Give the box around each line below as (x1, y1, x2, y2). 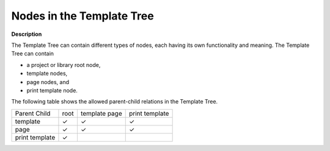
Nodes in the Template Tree (11, 9, 154, 23)
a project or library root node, (26, 61, 101, 68)
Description (11, 30, 42, 38)
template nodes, (26, 70, 68, 77)
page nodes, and (26, 78, 70, 85)
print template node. (26, 86, 78, 94)
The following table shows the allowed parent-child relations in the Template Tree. (11, 98, 218, 105)
